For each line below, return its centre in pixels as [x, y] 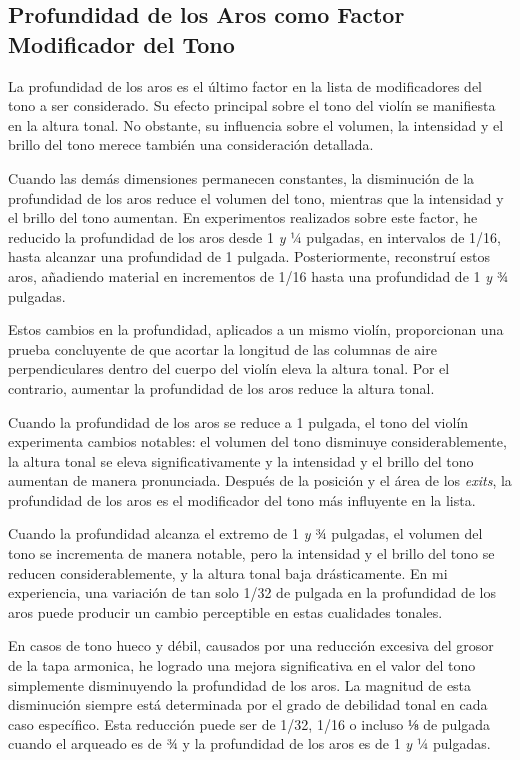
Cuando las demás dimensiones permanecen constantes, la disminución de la [241, 177]
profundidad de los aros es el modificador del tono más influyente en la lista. [242, 499]
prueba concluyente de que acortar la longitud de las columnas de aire [222, 348]
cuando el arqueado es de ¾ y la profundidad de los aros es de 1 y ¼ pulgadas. [249, 743]
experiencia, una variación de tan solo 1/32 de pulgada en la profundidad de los [252, 592]
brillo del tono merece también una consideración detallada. [191, 144]
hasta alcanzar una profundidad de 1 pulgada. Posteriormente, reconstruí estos [249, 256]
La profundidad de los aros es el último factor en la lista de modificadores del [245, 85]
